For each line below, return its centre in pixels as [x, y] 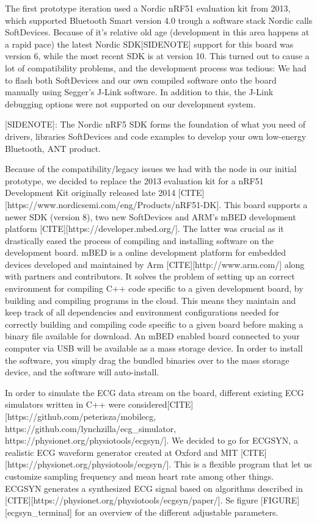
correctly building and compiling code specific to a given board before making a [154, 324]
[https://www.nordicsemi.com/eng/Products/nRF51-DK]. [113, 204]
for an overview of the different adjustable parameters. [177, 512]
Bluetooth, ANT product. [53, 148]
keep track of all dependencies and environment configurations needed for [142, 312]
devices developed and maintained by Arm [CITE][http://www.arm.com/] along [155, 264]
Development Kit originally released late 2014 [90, 193]
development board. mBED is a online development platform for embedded [146, 252]
